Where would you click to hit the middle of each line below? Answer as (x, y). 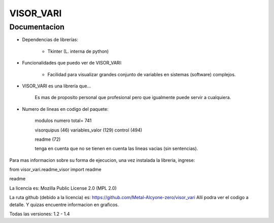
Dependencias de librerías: (50, 40)
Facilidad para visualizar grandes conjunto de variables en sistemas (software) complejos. (142, 74)
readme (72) (48, 139)
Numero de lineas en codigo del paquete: (65, 109)
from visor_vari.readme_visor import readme (55, 170)
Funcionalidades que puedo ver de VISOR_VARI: (72, 63)
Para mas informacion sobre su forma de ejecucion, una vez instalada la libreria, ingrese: (102, 160)
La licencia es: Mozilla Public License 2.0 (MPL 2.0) (63, 188)
